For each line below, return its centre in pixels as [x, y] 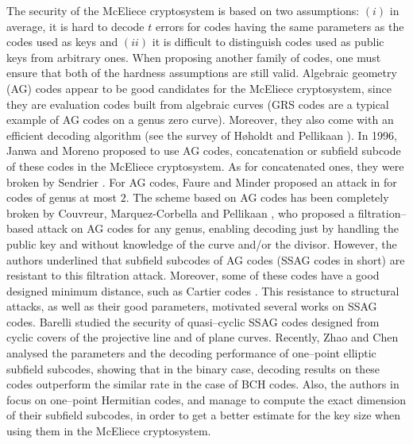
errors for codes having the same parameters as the [280, 26]
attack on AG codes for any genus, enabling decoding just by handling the [218, 228]
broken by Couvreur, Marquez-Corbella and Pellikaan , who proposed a [181, 212]
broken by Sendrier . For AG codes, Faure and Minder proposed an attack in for [202, 181]
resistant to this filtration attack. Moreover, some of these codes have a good [193, 275]
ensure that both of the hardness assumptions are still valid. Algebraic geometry [202, 73]
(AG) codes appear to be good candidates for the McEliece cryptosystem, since [199, 88]
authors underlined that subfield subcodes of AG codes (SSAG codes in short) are [206, 259]
